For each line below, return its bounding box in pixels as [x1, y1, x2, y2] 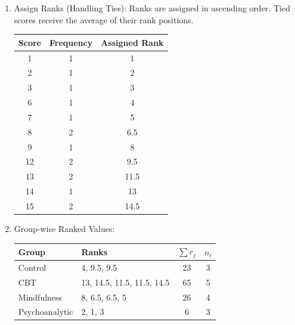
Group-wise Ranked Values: [14, 222, 115, 235]
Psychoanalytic [18, 305, 73, 318]
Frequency [49, 36, 93, 48]
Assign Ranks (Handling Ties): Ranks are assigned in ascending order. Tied [14, 2, 290, 14]
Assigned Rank [101, 36, 164, 48]
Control [18, 261, 46, 273]
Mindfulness [18, 290, 63, 303]
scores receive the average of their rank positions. [14, 13, 194, 26]
